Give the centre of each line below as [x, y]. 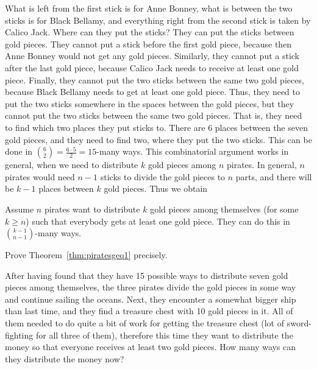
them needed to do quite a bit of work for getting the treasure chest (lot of [145, 323]
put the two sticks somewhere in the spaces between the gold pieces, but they [150, 103]
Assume [20, 209]
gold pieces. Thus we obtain [156, 188]
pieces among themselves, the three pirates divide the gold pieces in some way [151, 287]
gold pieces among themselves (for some [224, 209]
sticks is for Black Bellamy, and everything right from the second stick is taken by [158, 20]
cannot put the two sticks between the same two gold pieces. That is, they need [154, 115]
